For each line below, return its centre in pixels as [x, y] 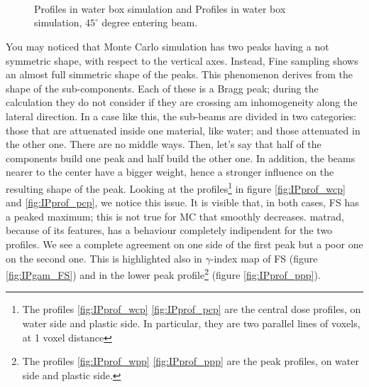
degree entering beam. [150, 22]
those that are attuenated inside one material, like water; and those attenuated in [183, 130]
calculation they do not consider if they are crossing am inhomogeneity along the [182, 102]
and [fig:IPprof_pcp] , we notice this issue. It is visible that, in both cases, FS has [182, 202]
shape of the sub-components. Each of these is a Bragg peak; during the [162, 88]
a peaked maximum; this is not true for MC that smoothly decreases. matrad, [175, 216]
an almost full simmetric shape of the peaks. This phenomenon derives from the [180, 74]
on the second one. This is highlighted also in [104, 258]
